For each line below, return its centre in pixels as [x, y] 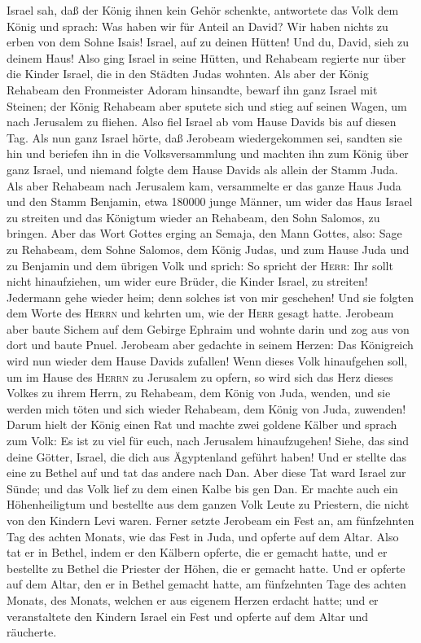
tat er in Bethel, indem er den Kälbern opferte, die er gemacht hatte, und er [197, 552]
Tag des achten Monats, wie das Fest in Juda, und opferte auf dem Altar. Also [203, 536]
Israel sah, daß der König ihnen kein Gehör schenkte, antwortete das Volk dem [203, 10]
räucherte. [32, 632]
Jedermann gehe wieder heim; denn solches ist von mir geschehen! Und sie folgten [210, 297]
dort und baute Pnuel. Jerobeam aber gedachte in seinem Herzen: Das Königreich [210, 345]
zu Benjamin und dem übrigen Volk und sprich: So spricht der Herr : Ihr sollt [200, 265]
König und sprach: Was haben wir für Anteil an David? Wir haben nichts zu [197, 26]
